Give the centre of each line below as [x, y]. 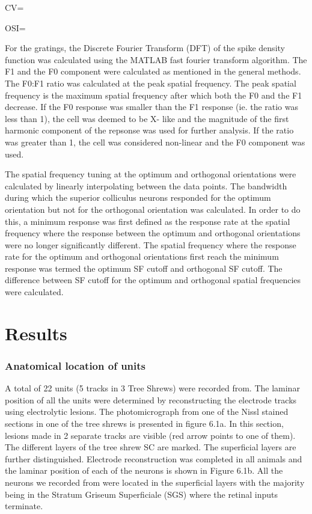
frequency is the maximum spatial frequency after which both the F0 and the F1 [154, 95]
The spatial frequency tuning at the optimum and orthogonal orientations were [151, 174]
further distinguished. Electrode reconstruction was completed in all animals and [154, 458]
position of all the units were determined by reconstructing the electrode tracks [151, 399]
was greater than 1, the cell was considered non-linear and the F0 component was [155, 142]
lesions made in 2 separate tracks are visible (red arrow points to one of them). [150, 435]
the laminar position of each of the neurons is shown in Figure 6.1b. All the [144, 470]
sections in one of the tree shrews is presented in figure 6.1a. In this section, [144, 424]
